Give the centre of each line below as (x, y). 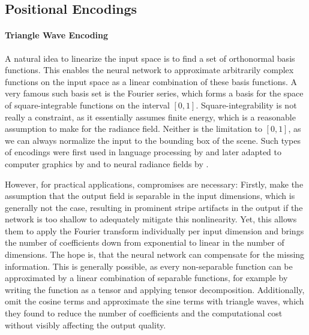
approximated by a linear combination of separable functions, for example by (146, 278)
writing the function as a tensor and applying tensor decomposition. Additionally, (155, 289)
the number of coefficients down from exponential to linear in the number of (145, 242)
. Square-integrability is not (246, 105)
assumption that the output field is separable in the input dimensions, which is (150, 196)
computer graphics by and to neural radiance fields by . (107, 163)
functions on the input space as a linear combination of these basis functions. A (151, 81)
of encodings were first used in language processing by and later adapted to (143, 152)
